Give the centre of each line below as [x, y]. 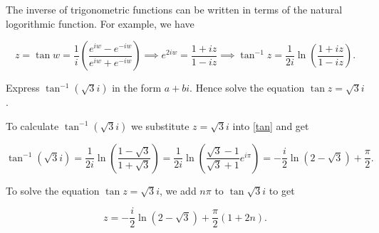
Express [23, 88]
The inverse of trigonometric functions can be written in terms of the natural [174, 9]
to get [282, 190]
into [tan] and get [271, 125]
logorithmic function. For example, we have [100, 23]
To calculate [32, 125]
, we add [178, 190]
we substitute [160, 125]
